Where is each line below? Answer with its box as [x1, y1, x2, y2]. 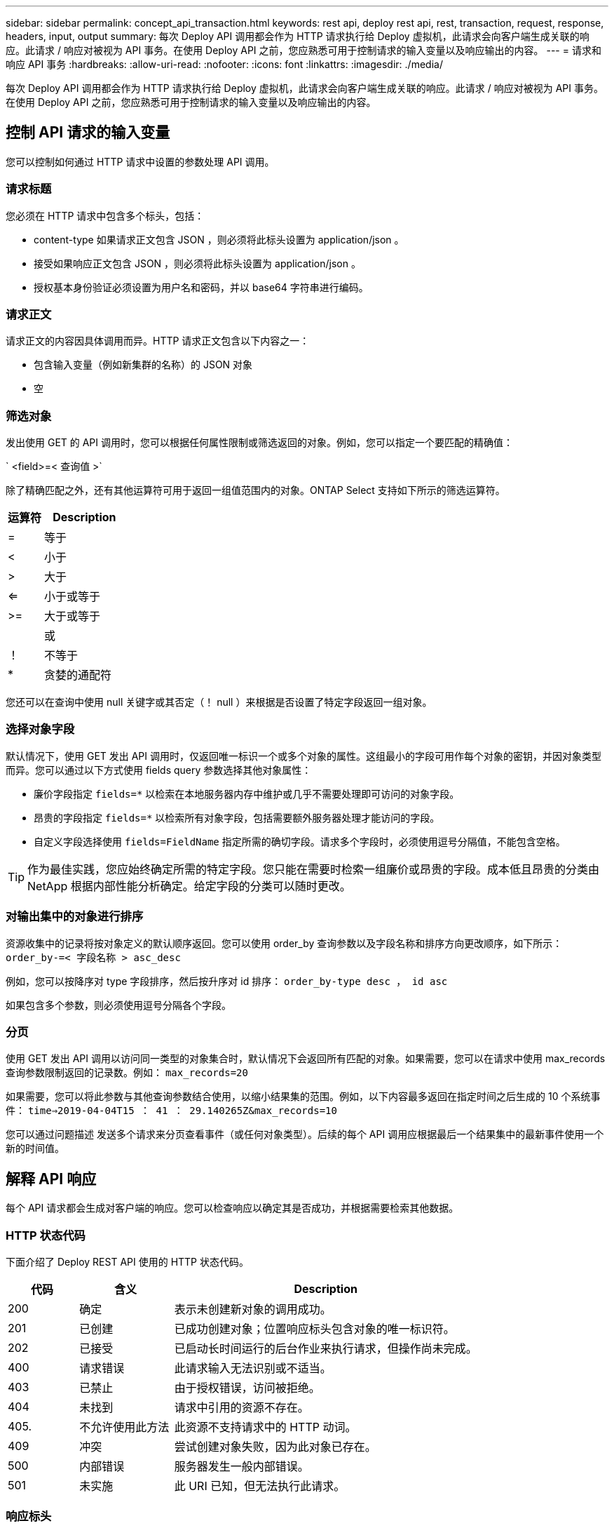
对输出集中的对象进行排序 [6, 909, 144, 924]
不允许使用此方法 [79, 1419, 170, 1434]
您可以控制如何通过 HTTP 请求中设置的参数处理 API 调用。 [6, 155, 275, 168]
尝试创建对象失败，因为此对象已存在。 [174, 1439, 376, 1454]
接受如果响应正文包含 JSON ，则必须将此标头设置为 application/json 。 [34, 257, 361, 269]
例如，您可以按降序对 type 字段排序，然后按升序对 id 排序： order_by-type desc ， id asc [6, 974, 448, 987]
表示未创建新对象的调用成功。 [174, 1301, 332, 1316]
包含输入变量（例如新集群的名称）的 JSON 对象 [34, 358, 253, 371]
